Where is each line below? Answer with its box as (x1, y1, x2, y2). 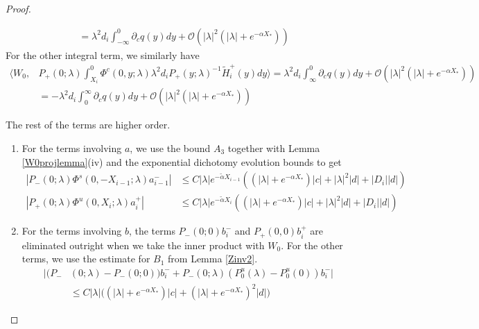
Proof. (6, 1, 31, 15)
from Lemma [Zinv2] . (168, 251, 258, 266)
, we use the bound (130, 141, 211, 155)
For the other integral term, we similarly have (6, 47, 200, 62)
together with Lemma (227, 141, 320, 155)
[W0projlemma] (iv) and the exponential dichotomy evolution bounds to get (21, 154, 342, 169)
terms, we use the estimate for (21, 251, 150, 266)
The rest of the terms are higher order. (6, 117, 171, 132)
